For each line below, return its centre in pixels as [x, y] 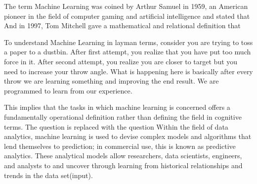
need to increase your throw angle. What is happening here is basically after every [128, 71]
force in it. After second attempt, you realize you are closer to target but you [121, 61]
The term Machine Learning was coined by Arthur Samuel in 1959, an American [126, 6]
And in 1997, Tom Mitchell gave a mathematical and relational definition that [122, 25]
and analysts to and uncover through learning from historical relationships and [123, 165]
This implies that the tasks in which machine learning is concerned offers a [117, 107]
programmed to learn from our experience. [68, 90]
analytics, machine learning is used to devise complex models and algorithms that [128, 136]
